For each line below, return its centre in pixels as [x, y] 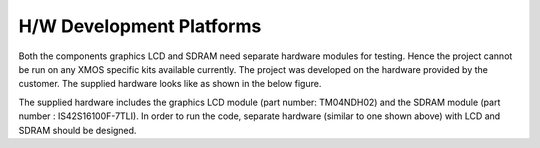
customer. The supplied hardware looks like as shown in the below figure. [170, 84]
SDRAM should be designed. [77, 130]
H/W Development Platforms [140, 26]
